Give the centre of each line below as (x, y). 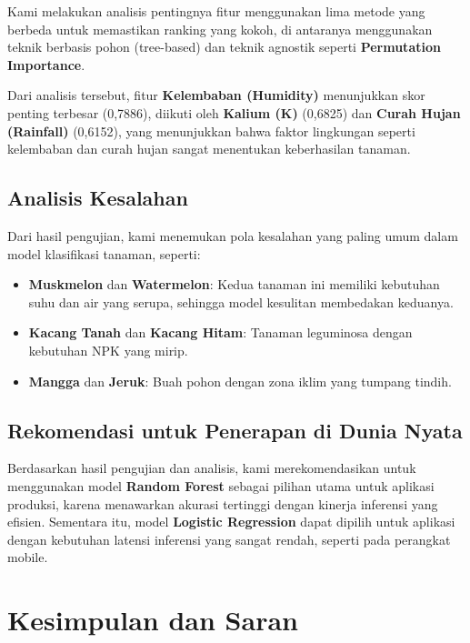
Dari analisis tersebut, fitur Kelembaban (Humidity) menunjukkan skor (216, 95)
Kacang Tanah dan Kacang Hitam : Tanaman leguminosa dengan (220, 332)
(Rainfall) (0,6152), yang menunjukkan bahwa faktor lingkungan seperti (211, 131)
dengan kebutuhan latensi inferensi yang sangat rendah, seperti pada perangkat (229, 539)
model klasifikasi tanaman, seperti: (104, 253)
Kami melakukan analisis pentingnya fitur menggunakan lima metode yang (216, 11)
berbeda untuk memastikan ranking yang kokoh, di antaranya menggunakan (220, 29)
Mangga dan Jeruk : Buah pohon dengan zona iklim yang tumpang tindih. (240, 381)
